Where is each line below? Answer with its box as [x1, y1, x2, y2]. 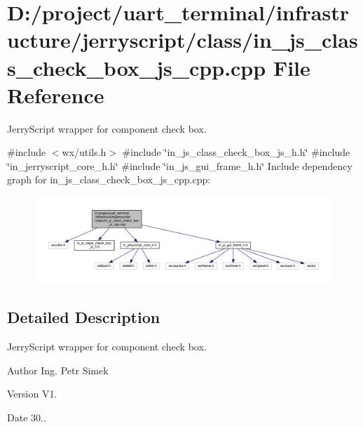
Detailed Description [7, 306, 160, 328]
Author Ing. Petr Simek [7, 362, 109, 377]
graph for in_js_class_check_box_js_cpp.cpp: [7, 172, 211, 187]
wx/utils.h [62, 145, 107, 159]
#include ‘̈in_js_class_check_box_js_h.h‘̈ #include [122, 145, 350, 159]
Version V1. [7, 386, 57, 401]
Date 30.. [7, 410, 46, 425]
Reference [7, 80, 104, 109]
